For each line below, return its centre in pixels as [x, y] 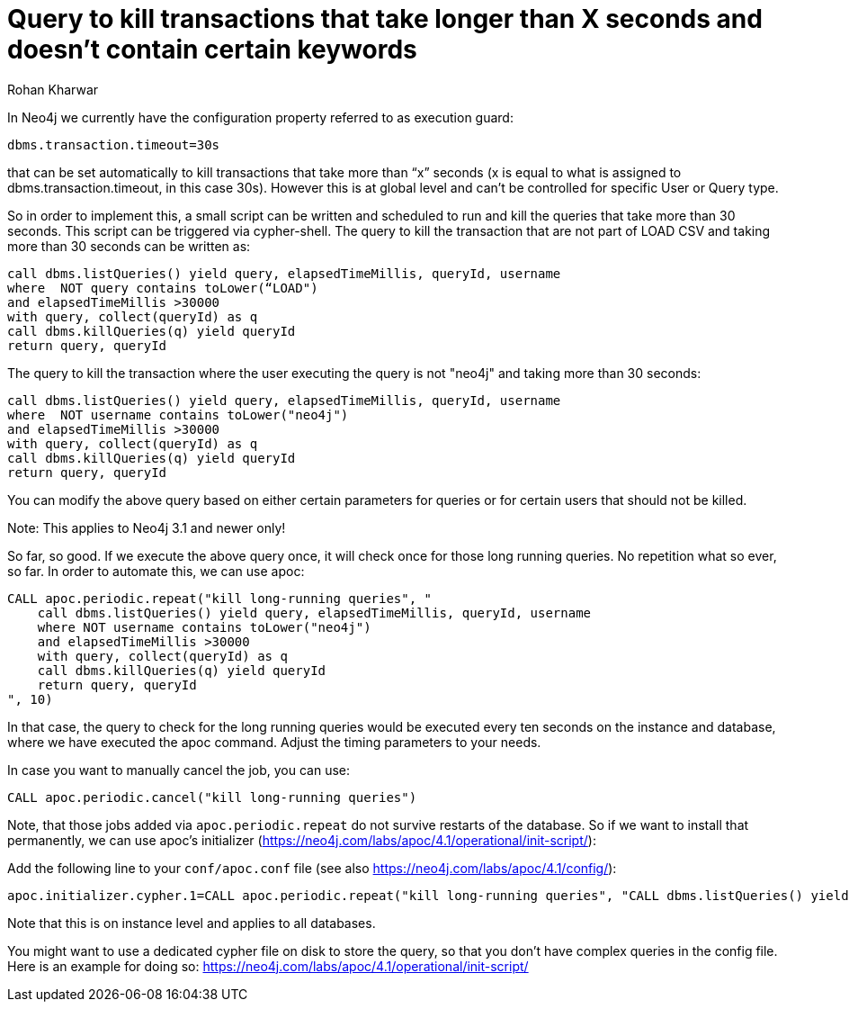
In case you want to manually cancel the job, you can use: [179, 770]
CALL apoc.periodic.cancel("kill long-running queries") [212, 797]
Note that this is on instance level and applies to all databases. [192, 923]
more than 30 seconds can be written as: [129, 246]
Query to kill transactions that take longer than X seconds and [385, 19]
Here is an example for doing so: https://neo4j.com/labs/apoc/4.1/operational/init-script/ [268, 966]
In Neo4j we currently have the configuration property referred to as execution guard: [260, 117]
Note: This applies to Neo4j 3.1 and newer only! [147, 527]
